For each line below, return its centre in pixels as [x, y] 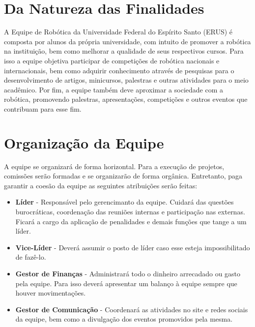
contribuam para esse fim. [43, 108]
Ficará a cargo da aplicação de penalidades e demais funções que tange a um [131, 221]
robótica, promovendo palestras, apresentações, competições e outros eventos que [126, 99]
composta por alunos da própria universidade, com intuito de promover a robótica [127, 41]
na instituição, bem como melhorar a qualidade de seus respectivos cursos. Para [124, 51]
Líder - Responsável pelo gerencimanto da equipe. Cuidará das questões [125, 202]
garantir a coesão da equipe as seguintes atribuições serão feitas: [101, 185]
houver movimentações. [51, 293]
